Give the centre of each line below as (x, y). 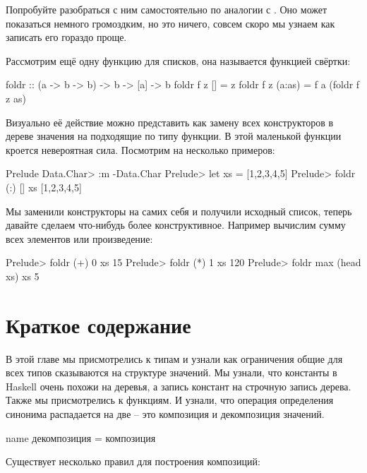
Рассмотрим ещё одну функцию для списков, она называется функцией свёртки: (178, 60)
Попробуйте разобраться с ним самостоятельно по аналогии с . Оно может (167, 9)
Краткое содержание (98, 324)
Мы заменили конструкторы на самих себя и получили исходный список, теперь (179, 211)
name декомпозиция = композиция (81, 437)
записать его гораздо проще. (66, 37)
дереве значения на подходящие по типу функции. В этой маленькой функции (174, 136)
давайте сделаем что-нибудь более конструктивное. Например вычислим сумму (176, 225)
